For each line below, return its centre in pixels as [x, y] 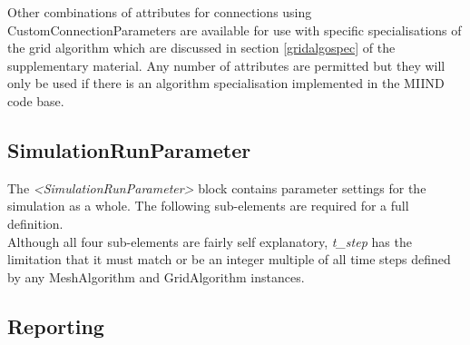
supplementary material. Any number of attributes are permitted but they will [226, 65]
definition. [35, 223]
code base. [36, 100]
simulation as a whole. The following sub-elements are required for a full [208, 206]
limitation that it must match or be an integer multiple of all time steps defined [229, 259]
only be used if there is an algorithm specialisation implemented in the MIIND [226, 83]
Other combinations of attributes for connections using [160, 12]
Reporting [56, 325]
